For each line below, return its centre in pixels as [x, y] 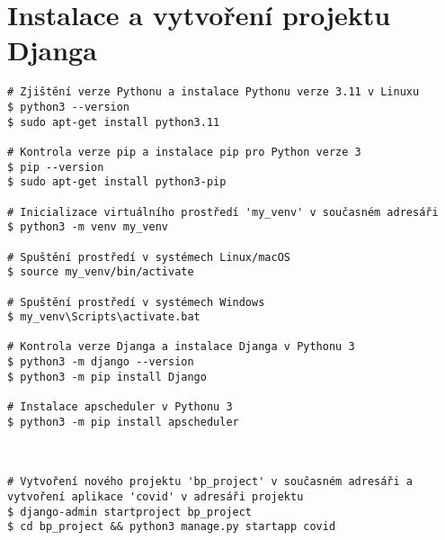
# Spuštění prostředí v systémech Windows [136, 302]
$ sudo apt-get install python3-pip [117, 182]
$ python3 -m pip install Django [107, 377]
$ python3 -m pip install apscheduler [123, 422]
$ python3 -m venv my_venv [88, 227]
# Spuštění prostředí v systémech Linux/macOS [149, 257]
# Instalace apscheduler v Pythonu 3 [120, 407]
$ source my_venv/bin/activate [101, 272]
